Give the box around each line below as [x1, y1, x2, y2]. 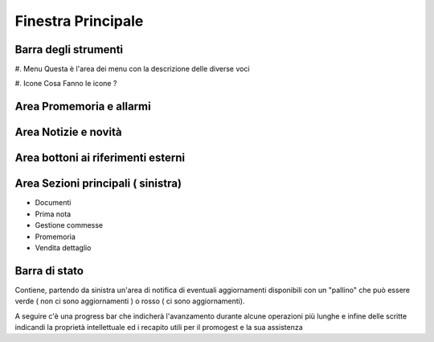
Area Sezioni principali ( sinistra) [14, 177, 182, 191]
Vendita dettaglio [35, 242, 92, 253]
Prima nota [35, 209, 72, 219]
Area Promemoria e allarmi [14, 100, 152, 113]
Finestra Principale [14, 12, 144, 30]
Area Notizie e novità [14, 126, 122, 139]
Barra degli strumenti [14, 43, 124, 56]
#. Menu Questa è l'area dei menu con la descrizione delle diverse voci [14, 64, 250, 74]
